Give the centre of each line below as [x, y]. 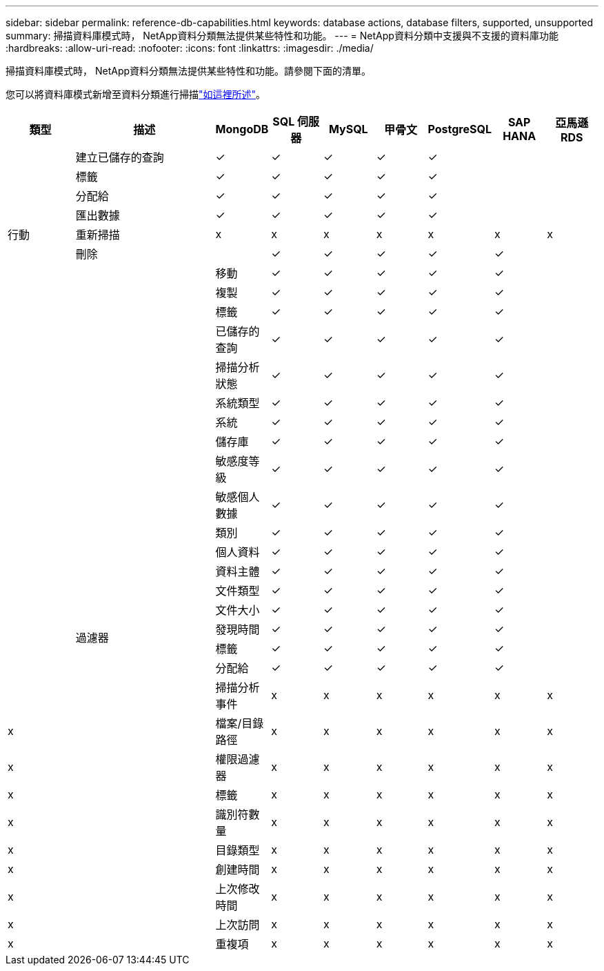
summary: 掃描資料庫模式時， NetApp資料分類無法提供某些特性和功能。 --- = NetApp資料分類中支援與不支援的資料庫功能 [282, 36]
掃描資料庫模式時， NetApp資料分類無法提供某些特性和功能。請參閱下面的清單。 [189, 71]
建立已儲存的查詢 [120, 157]
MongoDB [242, 129]
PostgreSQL [460, 129]
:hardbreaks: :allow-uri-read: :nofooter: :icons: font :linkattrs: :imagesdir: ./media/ [190, 48]
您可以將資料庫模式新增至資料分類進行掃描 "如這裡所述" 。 [136, 94]
